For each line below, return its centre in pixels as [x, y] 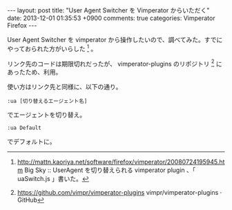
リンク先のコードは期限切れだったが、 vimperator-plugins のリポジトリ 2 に [115, 63]
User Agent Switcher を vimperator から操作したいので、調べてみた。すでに [115, 40]
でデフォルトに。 [31, 142]
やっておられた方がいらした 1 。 [52, 48]
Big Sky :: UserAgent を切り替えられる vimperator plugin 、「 [110, 170]
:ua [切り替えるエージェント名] [47, 102]
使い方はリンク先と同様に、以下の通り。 [65, 87]
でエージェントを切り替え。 [47, 115]
